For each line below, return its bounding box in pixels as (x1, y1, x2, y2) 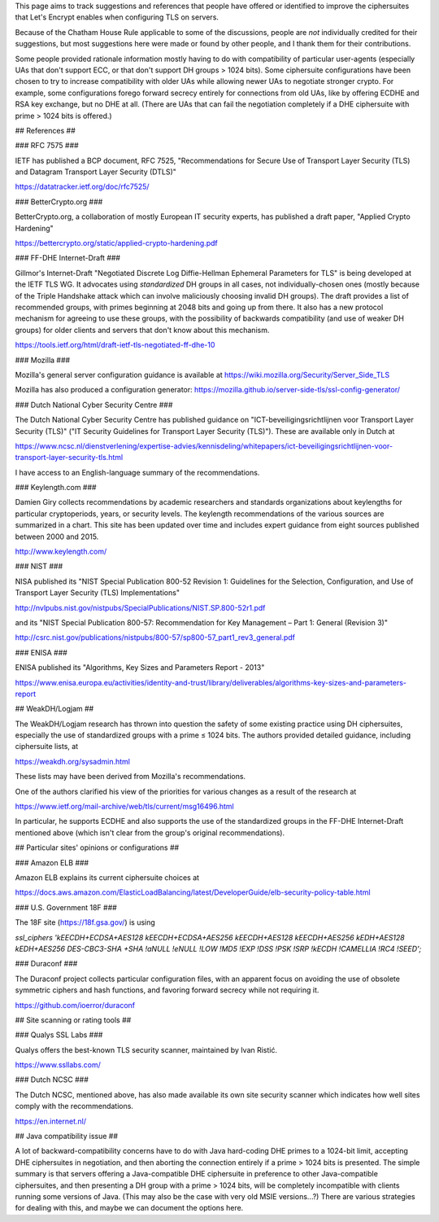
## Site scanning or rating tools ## (15, 1014, 132, 1025)
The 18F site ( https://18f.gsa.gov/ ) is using (15, 918, 156, 927)
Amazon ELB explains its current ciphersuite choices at (15, 873, 199, 883)
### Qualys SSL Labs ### (15, 1030, 103, 1040)
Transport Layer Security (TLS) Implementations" (15, 588, 180, 598)
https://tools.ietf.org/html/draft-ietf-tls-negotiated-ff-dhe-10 (15, 340, 215, 350)
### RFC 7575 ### (15, 141, 79, 151)
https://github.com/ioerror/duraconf (15, 1000, 136, 1010)
